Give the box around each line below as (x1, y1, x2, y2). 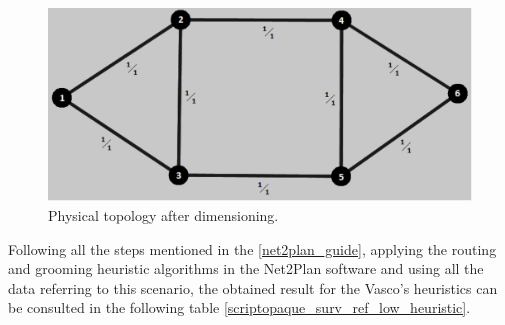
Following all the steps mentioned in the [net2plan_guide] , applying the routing (8, 238, 497, 259)
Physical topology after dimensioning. (48, 204, 279, 225)
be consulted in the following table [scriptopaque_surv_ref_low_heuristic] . (8, 297, 471, 318)
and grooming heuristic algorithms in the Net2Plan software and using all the (8, 258, 484, 279)
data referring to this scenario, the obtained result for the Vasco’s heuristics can (8, 277, 498, 298)
